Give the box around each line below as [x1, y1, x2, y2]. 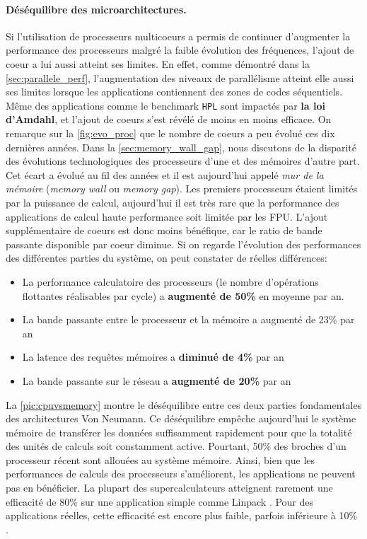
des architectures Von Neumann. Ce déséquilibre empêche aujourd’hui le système [6, 411, 356, 426]
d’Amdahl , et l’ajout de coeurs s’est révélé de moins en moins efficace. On [6, 112, 332, 127]
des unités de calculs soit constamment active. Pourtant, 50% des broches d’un [6, 439, 346, 453]
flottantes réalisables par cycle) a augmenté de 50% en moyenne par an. [22, 288, 344, 303]
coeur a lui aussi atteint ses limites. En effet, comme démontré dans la [6, 56, 310, 71]
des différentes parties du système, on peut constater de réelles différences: [6, 250, 327, 265]
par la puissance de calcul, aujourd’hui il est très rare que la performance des [6, 195, 339, 209]
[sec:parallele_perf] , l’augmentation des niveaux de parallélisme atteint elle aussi [6, 70, 354, 85]
